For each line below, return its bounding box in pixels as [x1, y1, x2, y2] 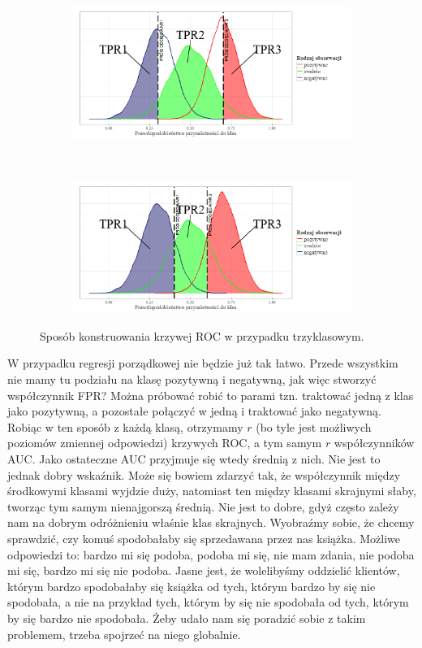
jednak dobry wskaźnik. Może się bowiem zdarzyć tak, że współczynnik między [7, 466, 401, 483]
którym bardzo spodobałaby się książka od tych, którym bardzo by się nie [7, 577, 376, 594]
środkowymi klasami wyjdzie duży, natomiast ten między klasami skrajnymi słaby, [7, 482, 416, 499]
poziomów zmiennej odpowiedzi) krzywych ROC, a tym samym [7, 434, 322, 451]
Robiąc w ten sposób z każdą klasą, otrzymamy [7, 418, 243, 435]
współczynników [334, 434, 415, 451]
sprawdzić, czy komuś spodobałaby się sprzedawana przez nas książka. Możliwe [7, 530, 401, 546]
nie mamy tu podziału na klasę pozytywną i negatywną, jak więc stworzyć [7, 371, 377, 388]
